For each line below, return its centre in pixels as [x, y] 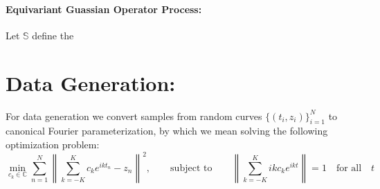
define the [53, 35]
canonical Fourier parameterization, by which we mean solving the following [167, 131]
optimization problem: [53, 144]
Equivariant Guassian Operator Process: [104, 9]
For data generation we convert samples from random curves [134, 116]
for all [349, 168]
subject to [191, 168]
